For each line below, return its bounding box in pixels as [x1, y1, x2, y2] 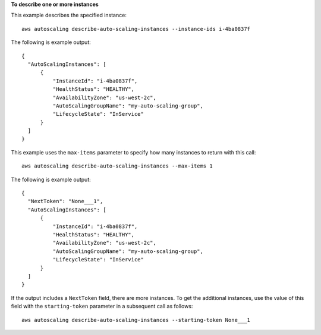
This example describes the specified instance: [11, 12, 127, 19]
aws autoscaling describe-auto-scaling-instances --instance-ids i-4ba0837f [21, 26, 251, 32]
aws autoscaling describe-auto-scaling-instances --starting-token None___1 [21, 317, 251, 323]
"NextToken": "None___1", [27, 198, 103, 205]
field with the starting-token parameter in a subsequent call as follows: [11, 303, 193, 310]
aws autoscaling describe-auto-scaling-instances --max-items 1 [21, 163, 213, 169]
